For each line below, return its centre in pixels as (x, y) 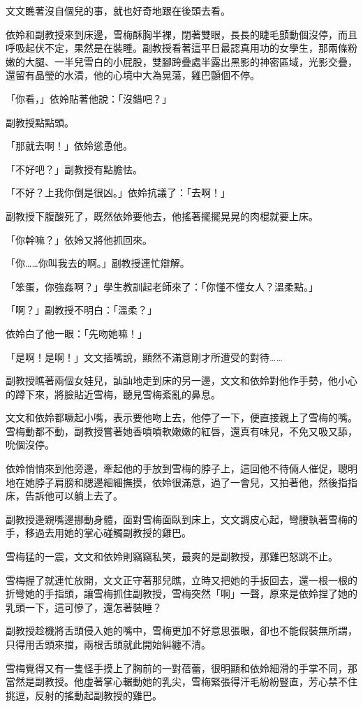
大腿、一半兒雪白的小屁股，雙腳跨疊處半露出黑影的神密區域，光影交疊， (191, 61)
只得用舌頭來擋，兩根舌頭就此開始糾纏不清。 (108, 644)
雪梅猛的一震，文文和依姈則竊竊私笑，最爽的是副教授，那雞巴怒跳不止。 (172, 556)
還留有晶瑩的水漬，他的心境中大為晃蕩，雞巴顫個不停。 (133, 75)
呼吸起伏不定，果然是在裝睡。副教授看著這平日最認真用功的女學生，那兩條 (177, 48)
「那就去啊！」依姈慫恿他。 (69, 146)
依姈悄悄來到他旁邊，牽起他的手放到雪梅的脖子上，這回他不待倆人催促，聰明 (181, 468)
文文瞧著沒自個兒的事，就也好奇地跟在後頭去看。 (118, 10)
